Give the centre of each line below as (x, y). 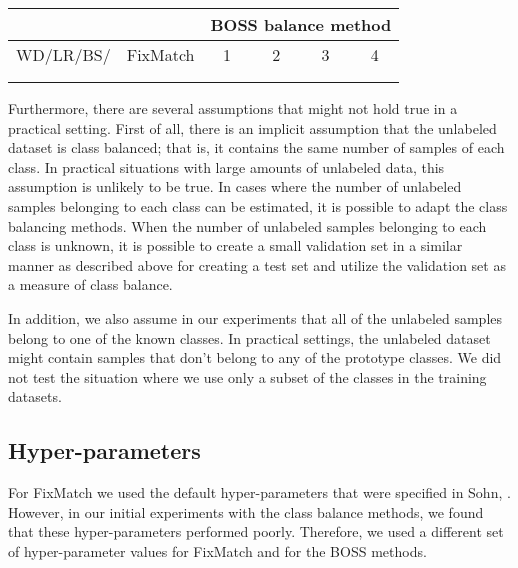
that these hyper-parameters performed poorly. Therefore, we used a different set (256, 531)
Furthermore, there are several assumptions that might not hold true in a (233, 108)
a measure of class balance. (90, 284)
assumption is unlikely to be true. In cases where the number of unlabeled (235, 186)
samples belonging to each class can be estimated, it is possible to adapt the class (258, 205)
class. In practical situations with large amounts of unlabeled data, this (226, 166)
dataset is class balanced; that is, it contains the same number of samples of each (256, 147)
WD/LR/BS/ (63, 54)
